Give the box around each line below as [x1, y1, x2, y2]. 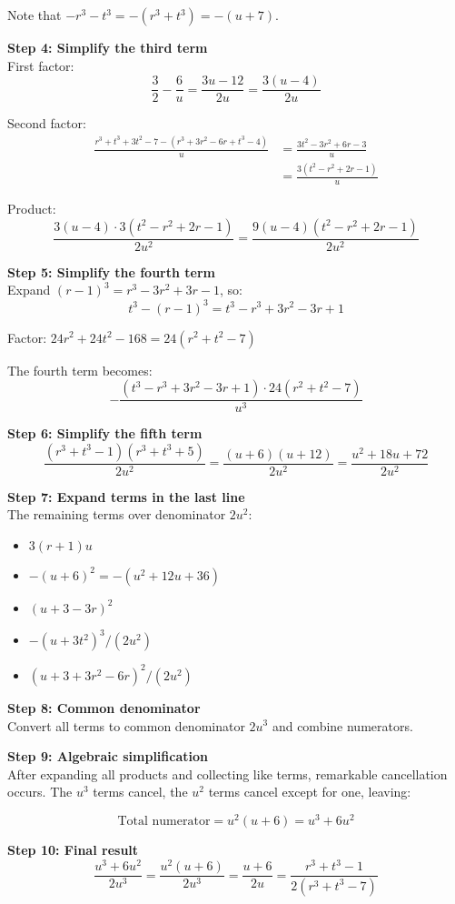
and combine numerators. [272, 716, 413, 735]
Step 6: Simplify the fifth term [7, 424, 203, 443]
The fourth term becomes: [7, 360, 153, 379]
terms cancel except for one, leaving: [208, 782, 411, 801]
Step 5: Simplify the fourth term [7, 262, 215, 281]
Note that [7, 5, 62, 24]
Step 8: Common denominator [7, 698, 201, 717]
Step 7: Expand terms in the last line [7, 487, 245, 506]
